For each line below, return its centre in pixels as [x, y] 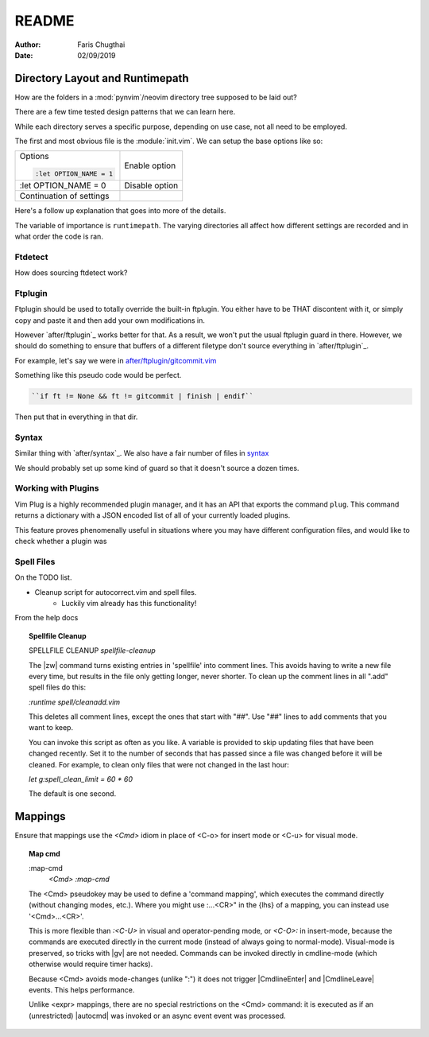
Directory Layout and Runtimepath [102, 78]
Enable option [150, 165]
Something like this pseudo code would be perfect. [98, 375]
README [44, 21]
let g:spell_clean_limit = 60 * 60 [81, 779]
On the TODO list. [43, 577]
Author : [28, 45]
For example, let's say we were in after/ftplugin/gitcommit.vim [116, 360]
